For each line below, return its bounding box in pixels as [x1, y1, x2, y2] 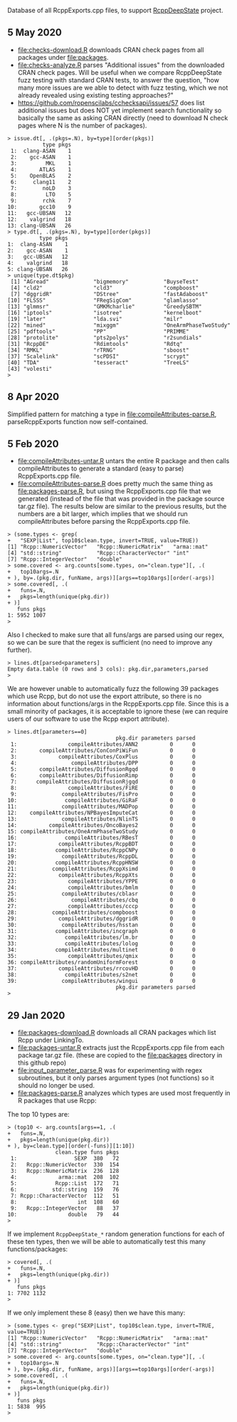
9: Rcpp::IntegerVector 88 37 [10, 1205, 120, 1212]
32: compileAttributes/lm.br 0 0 [7, 934, 196, 942]
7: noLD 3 [10, 184, 72, 191]
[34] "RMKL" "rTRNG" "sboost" [7, 347, 190, 354]
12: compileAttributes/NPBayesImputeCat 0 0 [7, 809, 196, 817]
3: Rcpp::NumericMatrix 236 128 [10, 1167, 120, 1175]
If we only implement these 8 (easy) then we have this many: [7, 1309, 186, 1317]
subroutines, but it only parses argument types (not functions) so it [17, 1074, 214, 1083]
